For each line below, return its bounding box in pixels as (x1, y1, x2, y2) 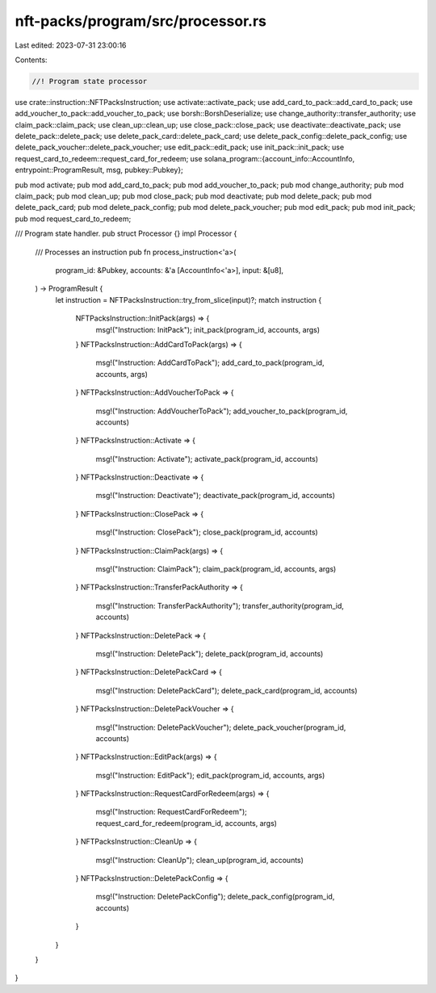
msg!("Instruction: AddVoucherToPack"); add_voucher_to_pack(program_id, (95, 406, 348, 416)
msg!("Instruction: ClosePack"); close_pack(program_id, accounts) (95, 527, 318, 537)
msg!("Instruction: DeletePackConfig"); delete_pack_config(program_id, (95, 892, 335, 902)
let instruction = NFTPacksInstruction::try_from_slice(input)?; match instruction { (55, 295, 322, 304)
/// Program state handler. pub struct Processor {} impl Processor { (15, 228, 237, 238)
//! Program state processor (31, 77, 148, 86)
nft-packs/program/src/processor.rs (15, 12, 266, 30)
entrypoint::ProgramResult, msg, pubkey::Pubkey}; (15, 165, 183, 175)
